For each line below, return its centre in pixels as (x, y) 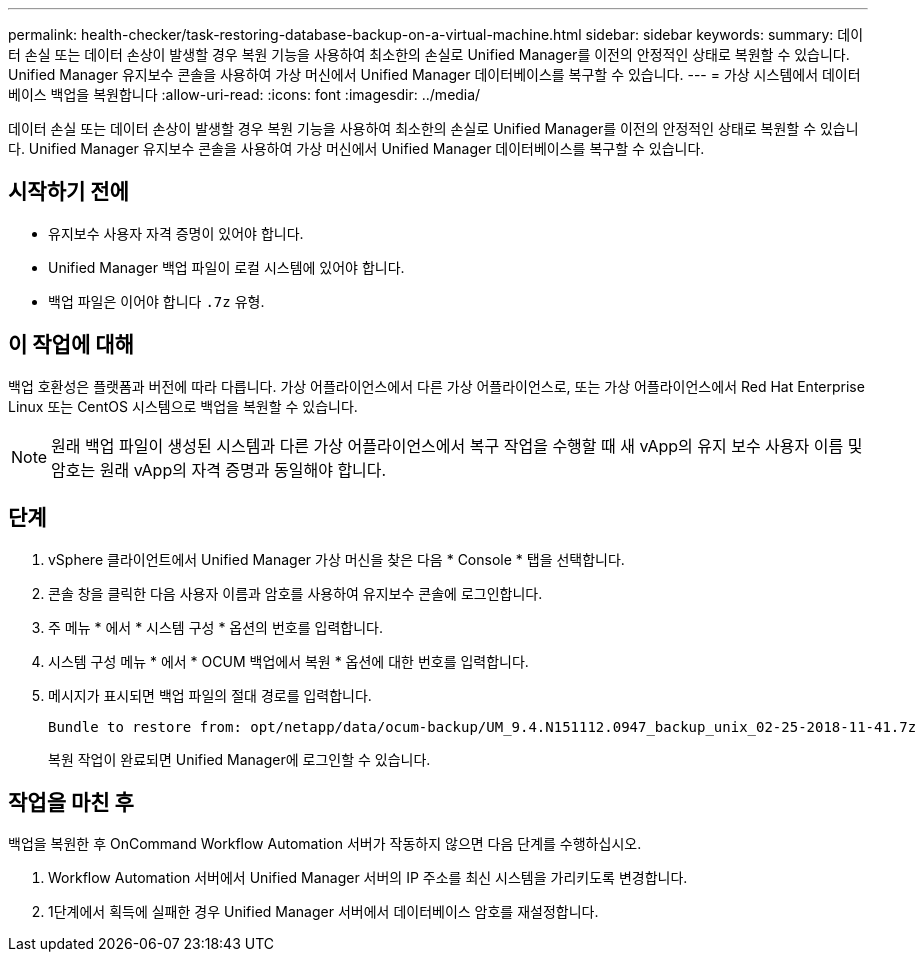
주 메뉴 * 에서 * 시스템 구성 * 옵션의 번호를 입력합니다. (215, 627)
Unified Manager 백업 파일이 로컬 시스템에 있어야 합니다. (226, 267)
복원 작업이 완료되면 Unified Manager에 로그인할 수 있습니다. (239, 759)
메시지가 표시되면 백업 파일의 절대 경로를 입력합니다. (210, 695)
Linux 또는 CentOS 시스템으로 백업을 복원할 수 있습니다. (183, 406)
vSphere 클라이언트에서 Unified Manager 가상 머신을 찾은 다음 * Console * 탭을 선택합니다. (336, 559)
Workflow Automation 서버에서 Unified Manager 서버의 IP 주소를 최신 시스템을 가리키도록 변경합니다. (368, 878)
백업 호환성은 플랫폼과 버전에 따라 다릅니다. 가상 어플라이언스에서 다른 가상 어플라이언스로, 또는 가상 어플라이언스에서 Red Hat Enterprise (436, 386)
